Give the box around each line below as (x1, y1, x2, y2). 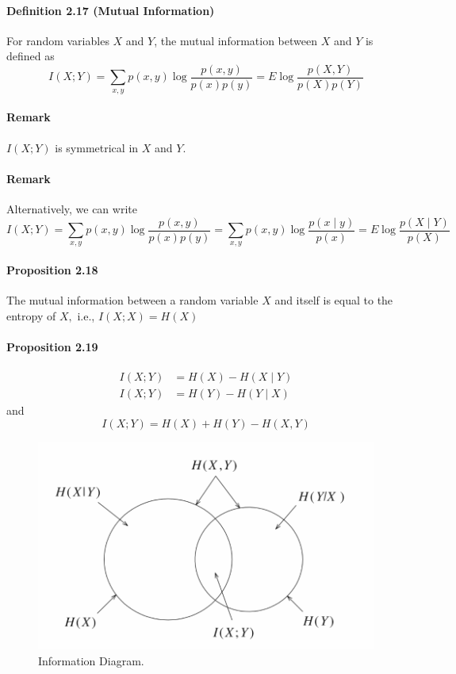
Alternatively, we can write (6, 201, 137, 217)
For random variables (6, 32, 109, 48)
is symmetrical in (55, 139, 139, 155)
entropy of (6, 307, 56, 324)
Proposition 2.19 (6, 339, 98, 355)
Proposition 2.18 (6, 262, 98, 278)
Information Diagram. (38, 652, 144, 668)
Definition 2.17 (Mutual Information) (6, 2, 215, 18)
